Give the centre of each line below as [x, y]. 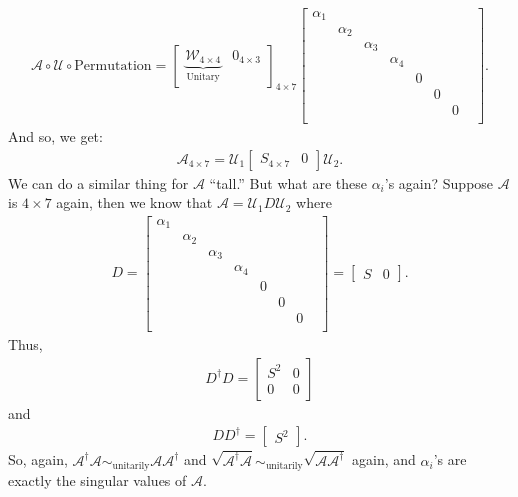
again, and [384, 459]
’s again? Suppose [439, 182]
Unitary [203, 76]
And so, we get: [55, 136]
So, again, [38, 459]
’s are [450, 459]
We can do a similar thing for [98, 182]
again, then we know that [134, 202]
